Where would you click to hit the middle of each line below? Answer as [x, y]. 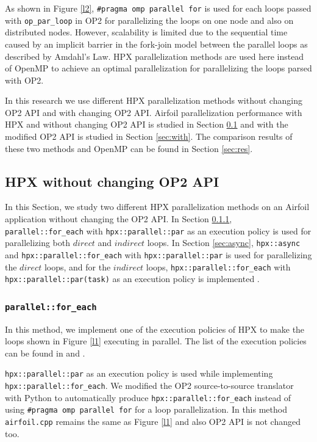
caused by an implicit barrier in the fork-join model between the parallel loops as [156, 44]
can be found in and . [45, 353]
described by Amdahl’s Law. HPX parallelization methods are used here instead [155, 56]
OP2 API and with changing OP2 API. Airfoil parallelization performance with [154, 112]
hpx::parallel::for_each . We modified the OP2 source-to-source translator [149, 386]
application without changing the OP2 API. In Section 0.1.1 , [119, 219]
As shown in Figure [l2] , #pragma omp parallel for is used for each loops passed [158, 8]
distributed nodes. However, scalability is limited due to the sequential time [146, 32]
